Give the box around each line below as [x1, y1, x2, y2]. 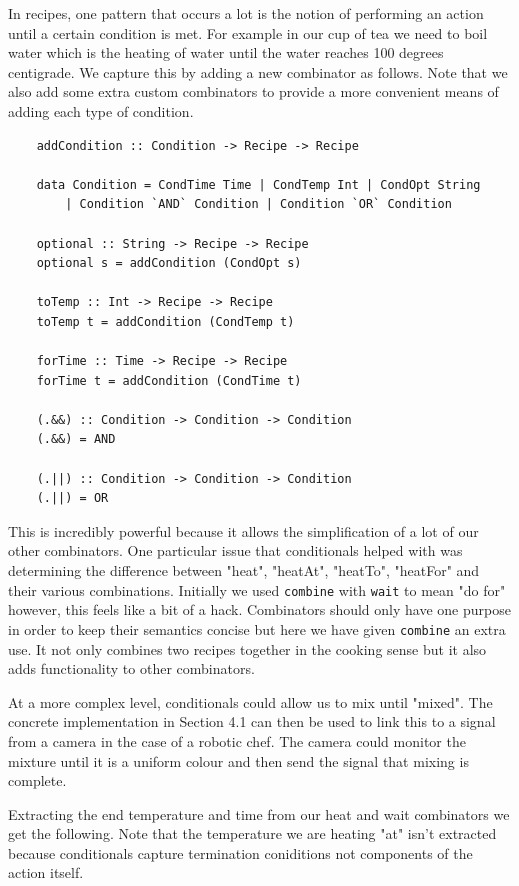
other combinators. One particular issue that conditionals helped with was [8, 540, 463, 561]
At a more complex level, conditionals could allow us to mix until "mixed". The [8, 691, 493, 712]
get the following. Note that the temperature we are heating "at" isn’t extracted [8, 823, 497, 844]
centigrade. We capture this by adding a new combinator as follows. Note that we [8, 61, 508, 82]
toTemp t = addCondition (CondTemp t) [36, 314, 295, 329]
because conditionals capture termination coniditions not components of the [8, 842, 473, 863]
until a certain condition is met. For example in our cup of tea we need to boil [8, 22, 488, 43]
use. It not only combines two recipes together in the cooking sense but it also [8, 638, 487, 659]
